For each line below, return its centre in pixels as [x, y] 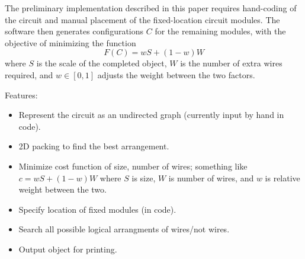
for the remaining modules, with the [220, 31]
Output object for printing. [68, 249]
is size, [144, 178]
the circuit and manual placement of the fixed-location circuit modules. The [142, 19]
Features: [21, 95]
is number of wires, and [211, 178]
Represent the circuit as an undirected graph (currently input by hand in [151, 115]
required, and [29, 74]
